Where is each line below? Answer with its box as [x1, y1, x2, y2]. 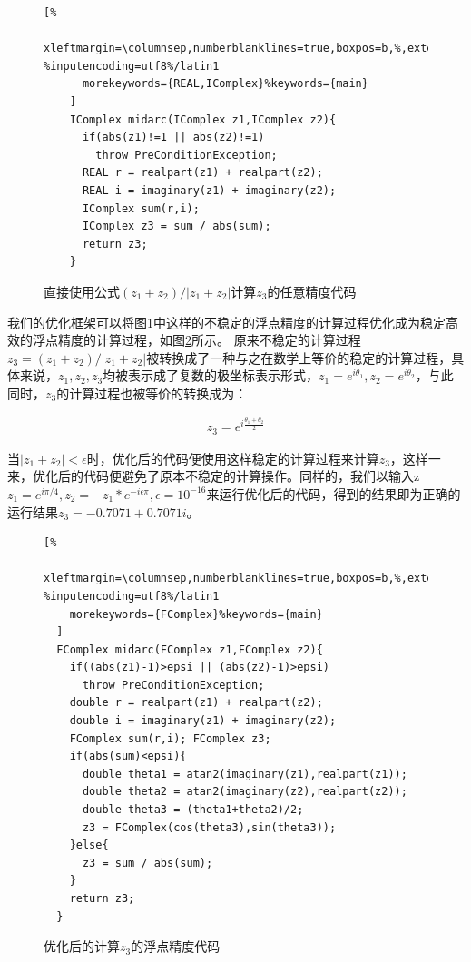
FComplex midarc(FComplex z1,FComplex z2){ [56, 643, 323, 656]
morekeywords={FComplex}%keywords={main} [69, 607, 323, 621]
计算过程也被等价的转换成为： [69, 383, 248, 402]
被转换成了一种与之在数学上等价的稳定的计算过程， [146, 348, 452, 367]
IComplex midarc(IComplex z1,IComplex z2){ [69, 113, 337, 126]
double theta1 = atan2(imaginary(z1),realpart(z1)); [82, 767, 407, 780]
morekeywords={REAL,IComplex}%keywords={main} [82, 77, 368, 91]
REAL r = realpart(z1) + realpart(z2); [82, 166, 323, 180]
